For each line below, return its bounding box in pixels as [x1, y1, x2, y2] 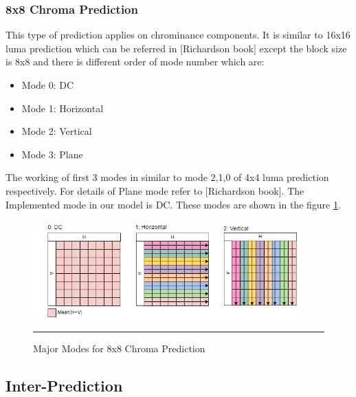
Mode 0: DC [21, 78, 74, 92]
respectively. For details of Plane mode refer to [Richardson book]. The [5, 183, 304, 197]
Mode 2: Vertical [21, 124, 92, 138]
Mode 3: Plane [21, 147, 83, 161]
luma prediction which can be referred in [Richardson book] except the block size [5, 41, 347, 55]
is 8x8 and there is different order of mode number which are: [5, 54, 265, 69]
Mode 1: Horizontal [21, 100, 104, 115]
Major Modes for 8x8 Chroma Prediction [33, 341, 205, 356]
